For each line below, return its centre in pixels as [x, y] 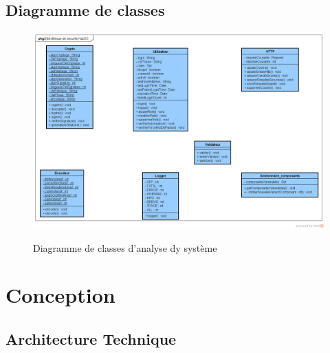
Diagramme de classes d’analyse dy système [125, 247]
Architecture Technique [91, 339]
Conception [60, 295]
